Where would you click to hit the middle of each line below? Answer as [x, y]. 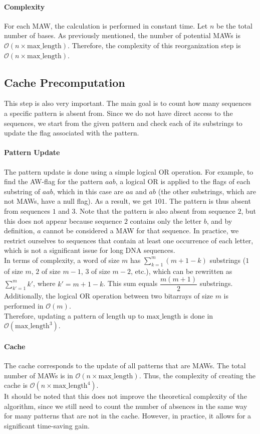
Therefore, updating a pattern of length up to [74, 315]
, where [44, 283]
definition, [20, 231]
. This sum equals [131, 283]
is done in [198, 315]
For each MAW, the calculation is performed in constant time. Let [106, 25]
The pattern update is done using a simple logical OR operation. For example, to [129, 171]
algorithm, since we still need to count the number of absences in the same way [126, 406]
